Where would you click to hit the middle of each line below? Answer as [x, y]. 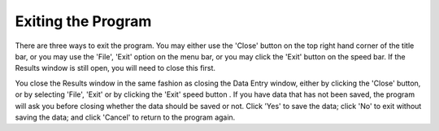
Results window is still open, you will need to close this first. [115, 68]
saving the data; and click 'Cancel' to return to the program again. [125, 117]
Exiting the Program [83, 21]
